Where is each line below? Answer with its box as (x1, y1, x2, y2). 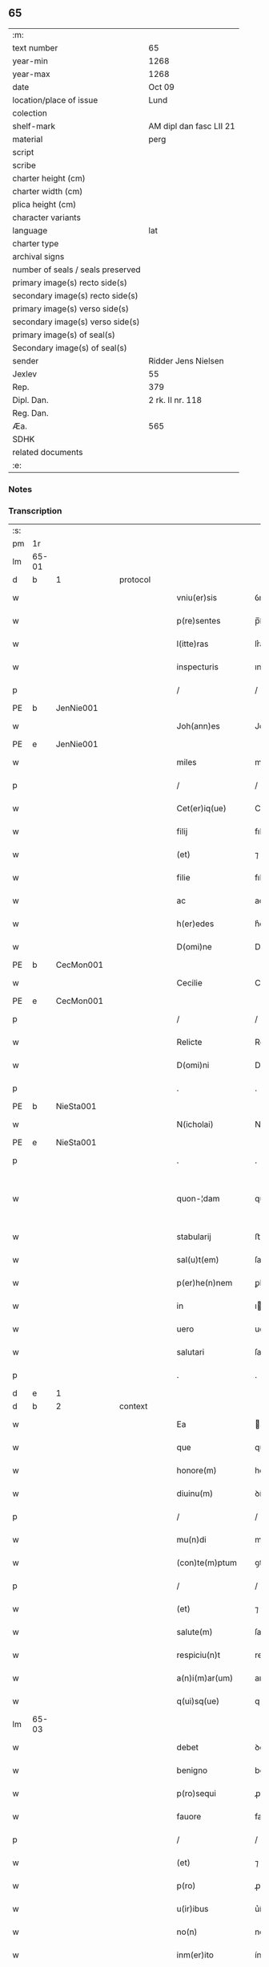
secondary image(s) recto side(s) (12, 290, 139, 301)
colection (12, 108, 48, 119)
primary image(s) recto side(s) (12, 277, 128, 288)
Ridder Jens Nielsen (148, 355, 224, 366)
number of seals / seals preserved (12, 264, 142, 275)
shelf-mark (12, 120, 56, 132)
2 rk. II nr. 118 (148, 394, 203, 405)
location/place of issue (12, 94, 98, 105)
